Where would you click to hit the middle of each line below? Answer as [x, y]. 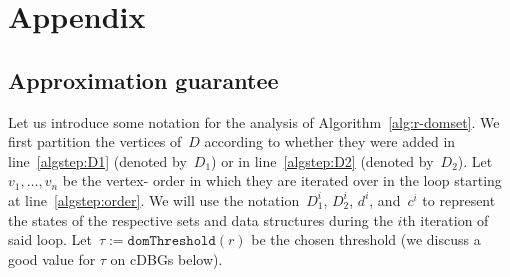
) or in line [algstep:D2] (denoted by [322, 160]
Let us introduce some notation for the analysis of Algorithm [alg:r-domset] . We [254, 121]
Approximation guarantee [143, 79]
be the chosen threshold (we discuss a [366, 239]
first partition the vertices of [95, 141]
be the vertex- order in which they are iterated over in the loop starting [282, 180]
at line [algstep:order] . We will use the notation [154, 199]
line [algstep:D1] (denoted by [97, 160]
